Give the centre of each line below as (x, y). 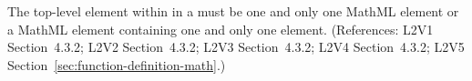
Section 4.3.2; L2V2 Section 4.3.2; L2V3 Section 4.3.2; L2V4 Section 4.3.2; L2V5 (236, 47)
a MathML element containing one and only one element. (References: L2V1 (221, 29)
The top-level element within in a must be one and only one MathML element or (233, 11)
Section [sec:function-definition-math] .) (117, 64)
